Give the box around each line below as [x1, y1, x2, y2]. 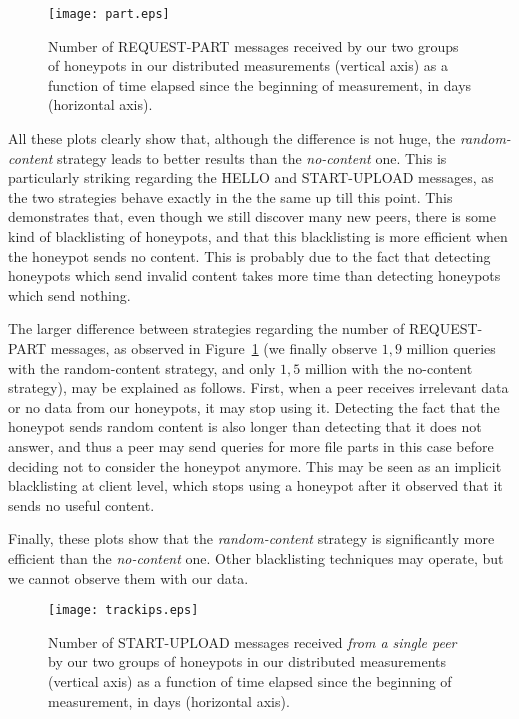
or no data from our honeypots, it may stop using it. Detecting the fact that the [8, 396, 500, 417]
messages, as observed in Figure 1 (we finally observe [50, 337, 378, 358]
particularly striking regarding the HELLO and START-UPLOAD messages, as [8, 167, 494, 188]
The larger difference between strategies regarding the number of [8, 318, 405, 339]
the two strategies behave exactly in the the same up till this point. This [8, 186, 453, 207]
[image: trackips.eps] [48, 603, 199, 618]
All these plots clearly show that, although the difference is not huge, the [8, 128, 456, 149]
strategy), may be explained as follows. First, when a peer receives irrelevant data [8, 377, 509, 398]
